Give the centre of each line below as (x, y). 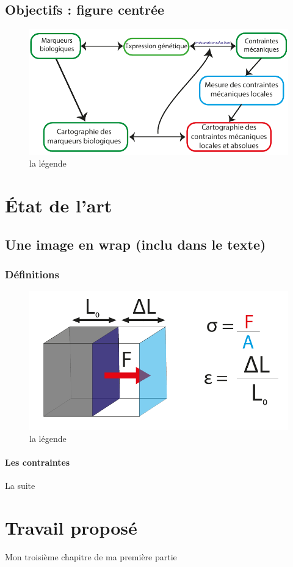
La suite (20, 486)
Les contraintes (38, 462)
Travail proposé (71, 528)
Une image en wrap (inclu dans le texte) (136, 244)
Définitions (32, 274)
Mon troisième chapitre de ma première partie (91, 557)
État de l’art (59, 205)
